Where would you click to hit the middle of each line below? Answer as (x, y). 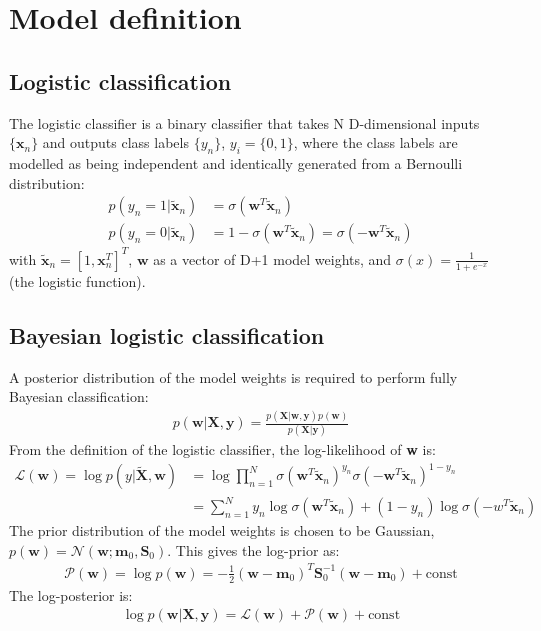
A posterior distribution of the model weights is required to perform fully (233, 376)
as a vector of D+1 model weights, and (272, 258)
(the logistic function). (77, 280)
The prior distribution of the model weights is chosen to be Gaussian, (222, 530)
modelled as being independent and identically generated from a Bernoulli (236, 162)
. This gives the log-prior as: (253, 549)
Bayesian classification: (79, 396)
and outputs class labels (115, 142)
